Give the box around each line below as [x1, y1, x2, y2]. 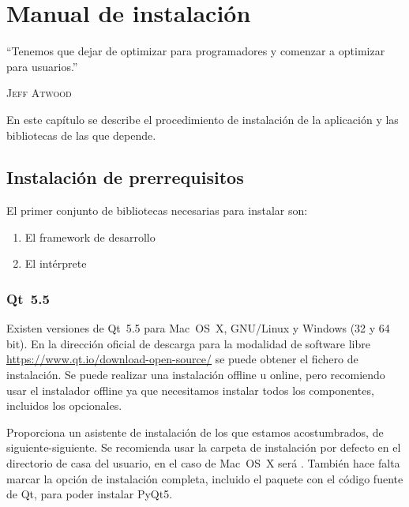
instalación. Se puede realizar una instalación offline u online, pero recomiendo [6, 366, 385, 383]
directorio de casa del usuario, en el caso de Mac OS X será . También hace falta [6, 455, 400, 471]
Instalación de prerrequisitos [6, 165, 244, 190]
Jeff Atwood [6, 84, 72, 101]
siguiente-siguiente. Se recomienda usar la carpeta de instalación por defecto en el [6, 439, 401, 456]
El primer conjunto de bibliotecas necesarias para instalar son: [6, 202, 308, 219]
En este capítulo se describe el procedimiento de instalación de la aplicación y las [6, 111, 399, 127]
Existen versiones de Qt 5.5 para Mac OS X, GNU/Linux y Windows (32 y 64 [6, 320, 390, 336]
